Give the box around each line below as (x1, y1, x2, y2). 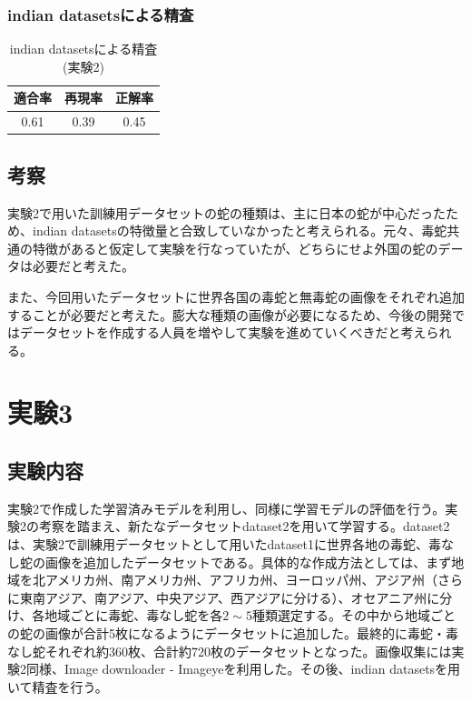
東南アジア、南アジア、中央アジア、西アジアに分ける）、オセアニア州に (19, 587, 440, 607)
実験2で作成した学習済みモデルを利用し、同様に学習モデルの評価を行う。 (7, 498, 446, 517)
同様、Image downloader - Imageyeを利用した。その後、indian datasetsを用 (25, 659, 461, 678)
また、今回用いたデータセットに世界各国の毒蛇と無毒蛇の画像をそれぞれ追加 (7, 286, 465, 306)
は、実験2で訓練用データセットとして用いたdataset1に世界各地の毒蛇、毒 (7, 535, 441, 554)
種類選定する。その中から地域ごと (251, 606, 456, 625)
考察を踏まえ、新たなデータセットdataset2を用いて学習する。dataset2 (38, 516, 450, 536)
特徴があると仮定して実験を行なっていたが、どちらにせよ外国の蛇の (32, 238, 438, 257)
